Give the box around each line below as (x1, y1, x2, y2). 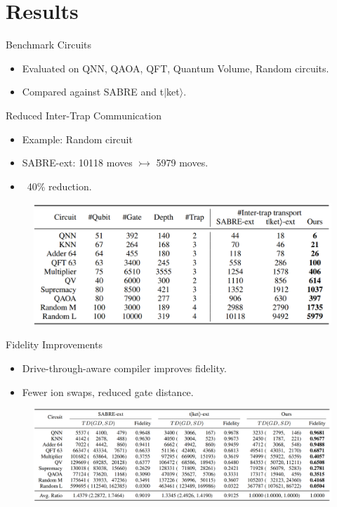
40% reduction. (27, 178, 92, 193)
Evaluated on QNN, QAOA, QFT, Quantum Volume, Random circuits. (22, 60, 329, 75)
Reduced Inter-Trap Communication (6, 107, 161, 122)
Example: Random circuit (22, 131, 133, 146)
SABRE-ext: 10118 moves (22, 155, 133, 170)
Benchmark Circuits (6, 37, 92, 52)
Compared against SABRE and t (22, 84, 164, 99)
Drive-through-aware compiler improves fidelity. (22, 360, 227, 375)
